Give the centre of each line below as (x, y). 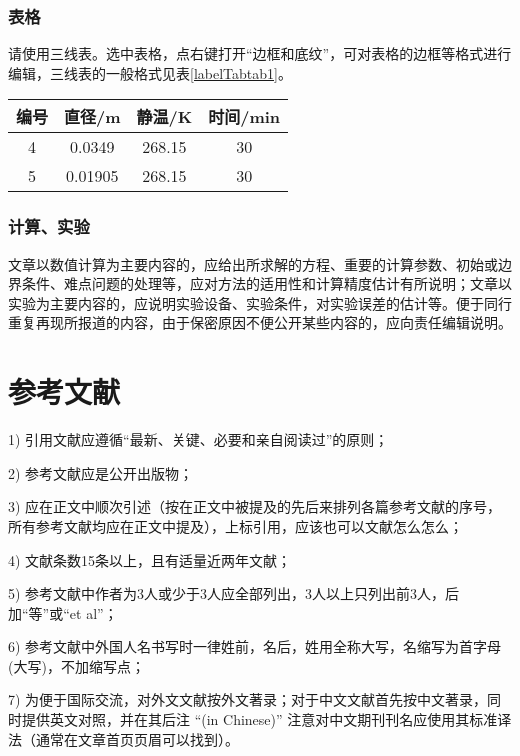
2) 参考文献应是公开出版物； (101, 472)
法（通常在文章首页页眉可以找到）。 (123, 738)
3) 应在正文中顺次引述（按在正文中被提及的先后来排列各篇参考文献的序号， (255, 506)
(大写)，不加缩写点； (76, 665)
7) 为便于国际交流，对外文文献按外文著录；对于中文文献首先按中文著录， (248, 699)
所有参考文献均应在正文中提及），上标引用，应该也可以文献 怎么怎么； (235, 525)
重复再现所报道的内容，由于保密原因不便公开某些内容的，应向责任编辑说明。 (260, 322)
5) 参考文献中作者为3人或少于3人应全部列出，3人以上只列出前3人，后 (234, 593)
